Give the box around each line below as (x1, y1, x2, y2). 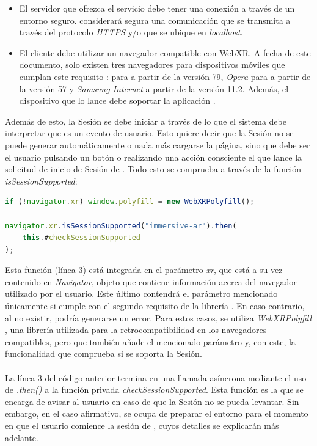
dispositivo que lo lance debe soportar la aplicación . (19, 94, 216, 107)
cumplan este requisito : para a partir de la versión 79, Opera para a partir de (19, 70, 311, 82)
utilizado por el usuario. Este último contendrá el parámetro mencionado (5, 287, 278, 300)
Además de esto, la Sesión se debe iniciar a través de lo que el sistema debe (5, 114, 286, 127)
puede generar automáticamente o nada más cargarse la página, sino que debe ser (5, 138, 310, 151)
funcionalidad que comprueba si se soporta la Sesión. (5, 347, 202, 360)
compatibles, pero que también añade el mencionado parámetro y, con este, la (5, 335, 296, 348)
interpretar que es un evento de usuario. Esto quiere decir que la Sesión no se (5, 126, 294, 139)
